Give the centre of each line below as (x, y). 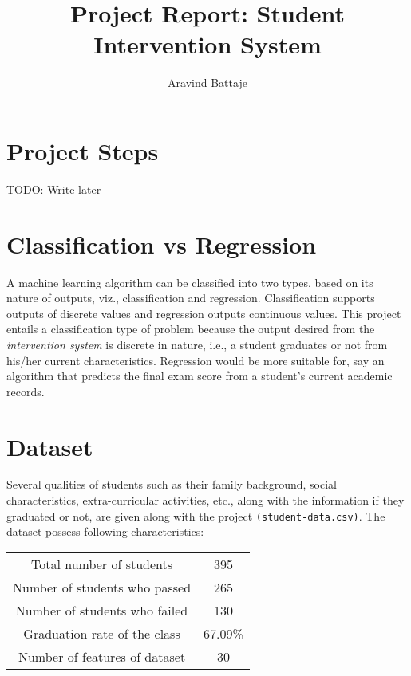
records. (26, 391)
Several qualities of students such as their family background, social (172, 484)
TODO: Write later (54, 189)
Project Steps (83, 150)
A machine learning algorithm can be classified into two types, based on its (190, 282)
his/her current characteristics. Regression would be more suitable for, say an (196, 360)
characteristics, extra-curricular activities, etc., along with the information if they (205, 500)
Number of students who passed (102, 587)
